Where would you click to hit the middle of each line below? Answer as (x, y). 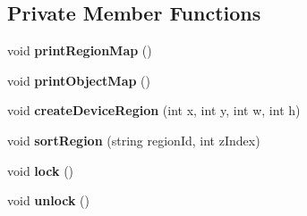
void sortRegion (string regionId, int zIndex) (134, 140)
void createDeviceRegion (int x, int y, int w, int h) (154, 110)
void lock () (41, 170)
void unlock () (48, 200)
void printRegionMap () (80, 50)
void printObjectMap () (79, 80)
